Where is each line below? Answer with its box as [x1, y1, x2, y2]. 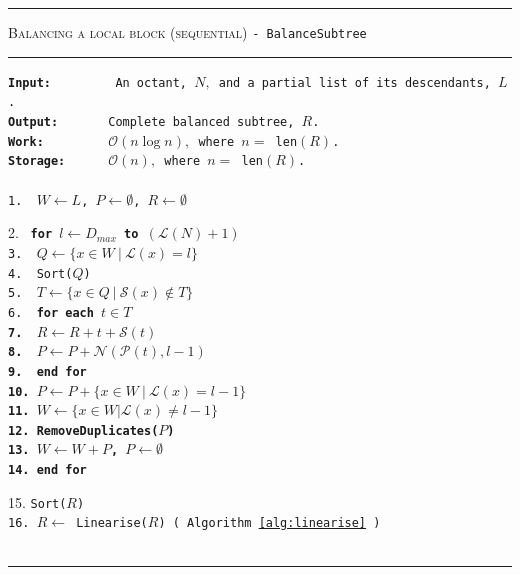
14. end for [8, 463, 87, 478]
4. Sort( [8, 266, 73, 281]
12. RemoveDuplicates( [8, 423, 159, 438]
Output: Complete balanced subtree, [8, 114, 295, 129]
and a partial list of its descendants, [218, 75, 491, 90]
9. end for [8, 364, 87, 379]
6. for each [8, 305, 94, 320]
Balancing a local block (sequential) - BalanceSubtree [8, 22, 367, 42]
